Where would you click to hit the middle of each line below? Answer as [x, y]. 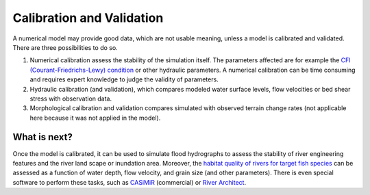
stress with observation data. [71, 99]
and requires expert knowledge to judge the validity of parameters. [124, 79]
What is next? [43, 137]
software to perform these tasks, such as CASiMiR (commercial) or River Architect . [129, 182]
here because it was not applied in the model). [95, 118]
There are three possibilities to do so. [65, 47]
